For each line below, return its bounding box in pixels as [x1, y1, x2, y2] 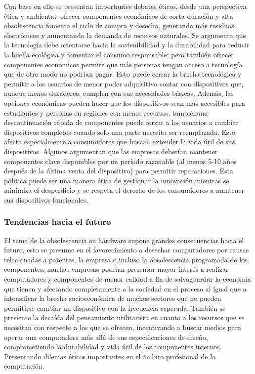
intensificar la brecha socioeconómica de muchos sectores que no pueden [4, 293, 221, 303]
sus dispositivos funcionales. [4, 194, 88, 205]
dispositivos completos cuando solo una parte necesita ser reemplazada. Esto [4, 126, 235, 137]
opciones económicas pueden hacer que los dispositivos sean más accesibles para [4, 97, 246, 108]
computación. [4, 361, 44, 371]
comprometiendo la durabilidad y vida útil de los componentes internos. [4, 341, 222, 352]
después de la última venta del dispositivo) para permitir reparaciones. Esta [4, 166, 234, 176]
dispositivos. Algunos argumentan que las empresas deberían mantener [4, 146, 218, 156]
